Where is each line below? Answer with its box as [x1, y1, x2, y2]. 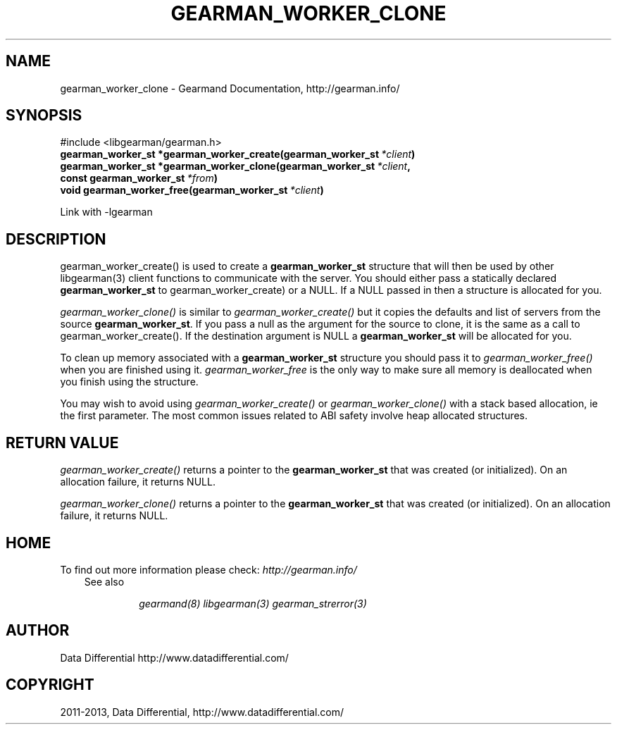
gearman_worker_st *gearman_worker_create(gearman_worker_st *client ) [60, 148, 416, 161]
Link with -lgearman [60, 206, 153, 218]
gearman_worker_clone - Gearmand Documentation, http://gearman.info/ [60, 82, 400, 94]
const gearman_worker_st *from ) [60, 172, 218, 185]
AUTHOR [6, 621, 70, 640]
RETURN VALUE [6, 433, 119, 452]
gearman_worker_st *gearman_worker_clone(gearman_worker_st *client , [60, 160, 411, 173]
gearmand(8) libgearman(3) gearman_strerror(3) [139, 597, 367, 610]
